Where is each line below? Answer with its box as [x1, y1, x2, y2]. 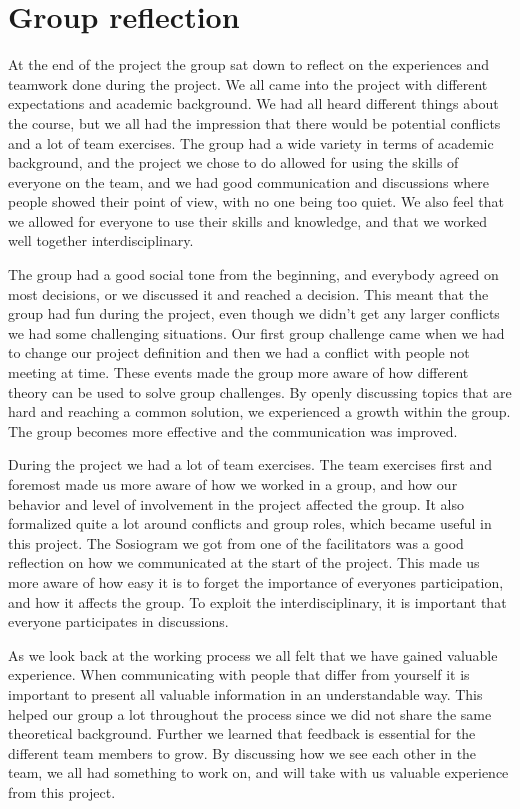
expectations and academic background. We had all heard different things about [8, 93, 499, 114]
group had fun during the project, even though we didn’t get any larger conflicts [8, 303, 500, 324]
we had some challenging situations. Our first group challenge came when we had [8, 322, 505, 343]
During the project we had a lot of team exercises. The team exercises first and [8, 454, 493, 475]
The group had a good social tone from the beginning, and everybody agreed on [8, 264, 499, 285]
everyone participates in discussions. [8, 611, 229, 632]
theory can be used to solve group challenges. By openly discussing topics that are [8, 381, 512, 402]
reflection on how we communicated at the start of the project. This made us [8, 552, 480, 573]
